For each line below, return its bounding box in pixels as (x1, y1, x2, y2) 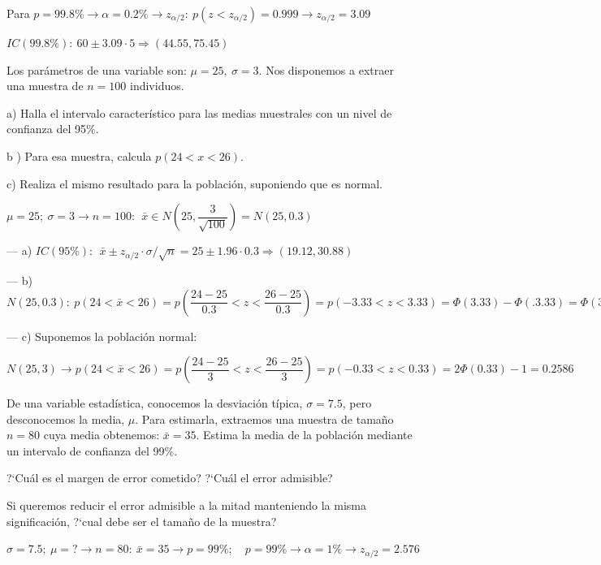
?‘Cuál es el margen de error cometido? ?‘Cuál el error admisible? (6, 469, 333, 486)
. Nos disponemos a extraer (258, 61, 394, 78)
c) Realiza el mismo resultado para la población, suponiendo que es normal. (6, 175, 383, 192)
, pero (342, 395, 372, 412)
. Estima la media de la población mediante (196, 426, 413, 443)
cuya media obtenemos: (43, 426, 160, 443)
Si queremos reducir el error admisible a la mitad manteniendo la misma (6, 497, 367, 514)
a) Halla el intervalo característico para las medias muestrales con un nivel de (6, 104, 392, 121)
